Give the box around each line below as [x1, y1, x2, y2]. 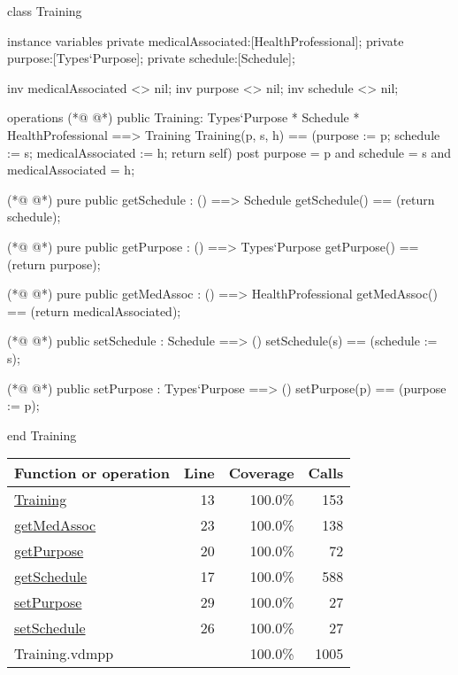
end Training [7, 425, 77, 444]
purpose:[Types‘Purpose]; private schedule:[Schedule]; [7, 49, 295, 67]
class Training [7, 2, 82, 19]
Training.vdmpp [14, 643, 114, 664]
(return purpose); [7, 254, 101, 273]
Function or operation [14, 462, 170, 484]
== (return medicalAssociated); [7, 301, 181, 320]
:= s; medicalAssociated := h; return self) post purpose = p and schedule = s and [7, 143, 452, 161]
